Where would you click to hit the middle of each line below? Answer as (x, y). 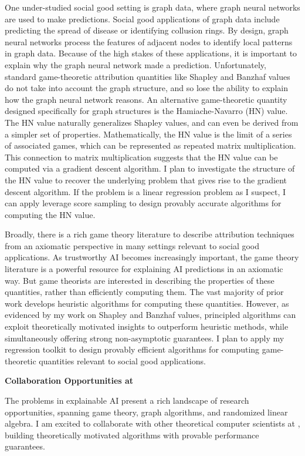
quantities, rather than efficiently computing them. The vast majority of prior (144, 292)
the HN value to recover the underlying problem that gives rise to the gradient (146, 180)
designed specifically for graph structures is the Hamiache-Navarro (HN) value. (146, 111)
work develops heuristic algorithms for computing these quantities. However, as (147, 303)
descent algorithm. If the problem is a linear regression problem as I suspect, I (145, 191)
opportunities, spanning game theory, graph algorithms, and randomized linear (146, 412)
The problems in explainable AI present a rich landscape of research (127, 400)
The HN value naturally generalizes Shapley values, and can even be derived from (152, 122)
